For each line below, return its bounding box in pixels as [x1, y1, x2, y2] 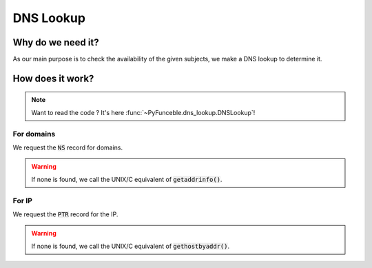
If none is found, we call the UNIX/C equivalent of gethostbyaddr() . [31, 242, 230, 250]
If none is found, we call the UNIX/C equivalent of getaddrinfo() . [31, 175, 223, 183]
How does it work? [12, 72, 94, 84]
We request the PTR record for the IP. [12, 210, 118, 218]
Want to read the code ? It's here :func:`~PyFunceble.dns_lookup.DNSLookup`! [31, 108, 256, 116]
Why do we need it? [12, 37, 99, 48]
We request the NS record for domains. [12, 143, 123, 152]
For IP [12, 196, 32, 205]
